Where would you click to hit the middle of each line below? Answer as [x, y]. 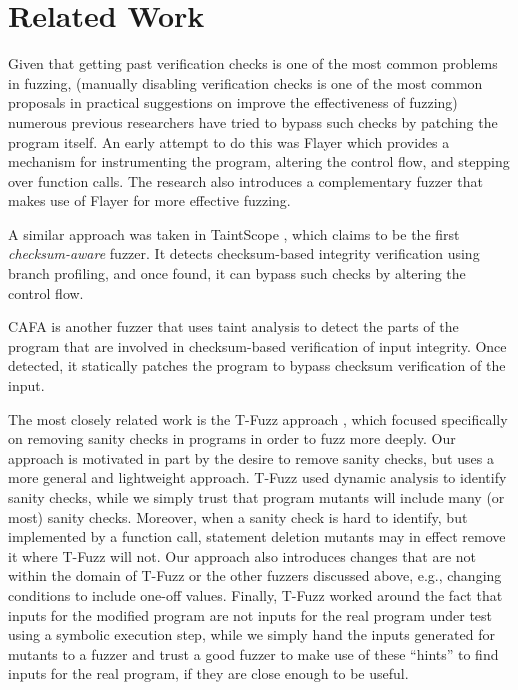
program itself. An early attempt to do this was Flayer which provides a [229, 141]
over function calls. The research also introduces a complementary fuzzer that [245, 180]
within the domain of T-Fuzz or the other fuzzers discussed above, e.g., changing [255, 575]
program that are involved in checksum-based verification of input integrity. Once [257, 345]
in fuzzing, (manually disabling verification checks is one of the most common [245, 82]
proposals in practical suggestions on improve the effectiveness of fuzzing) [233, 102]
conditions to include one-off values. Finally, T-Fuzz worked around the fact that [255, 594]
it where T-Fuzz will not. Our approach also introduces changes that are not [242, 555]
